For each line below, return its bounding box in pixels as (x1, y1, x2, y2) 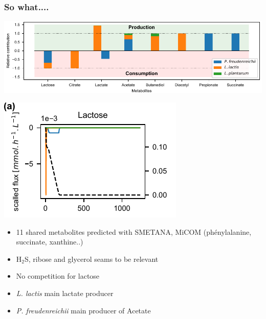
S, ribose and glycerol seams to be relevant (24, 253, 159, 264)
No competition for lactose (16, 271, 100, 281)
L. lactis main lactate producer (16, 288, 114, 299)
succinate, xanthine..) (16, 236, 83, 247)
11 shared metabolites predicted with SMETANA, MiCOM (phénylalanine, (16, 226, 252, 237)
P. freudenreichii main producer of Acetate (16, 305, 151, 315)
